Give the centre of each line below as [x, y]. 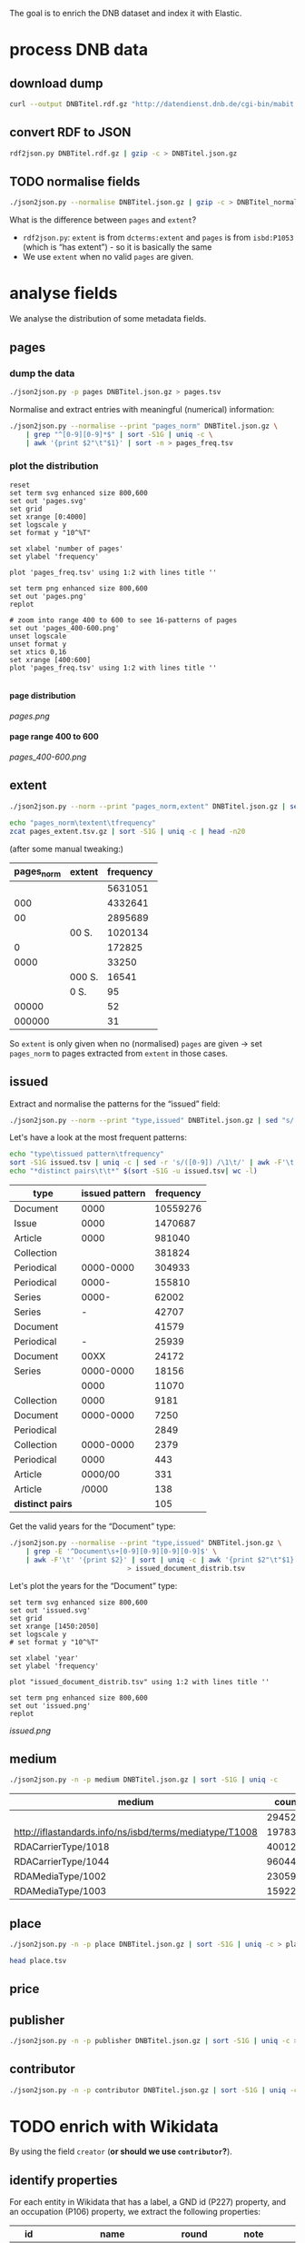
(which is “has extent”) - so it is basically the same [117, 247]
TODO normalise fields [75, 181]
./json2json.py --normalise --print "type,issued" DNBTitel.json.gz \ [146, 1543]
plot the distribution [54, 466]
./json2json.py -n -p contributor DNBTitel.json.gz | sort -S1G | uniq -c [154, 2090]
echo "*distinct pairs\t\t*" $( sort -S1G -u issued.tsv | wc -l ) [133, 1171]
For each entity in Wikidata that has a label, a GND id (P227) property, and [148, 2202]
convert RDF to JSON [70, 132]
